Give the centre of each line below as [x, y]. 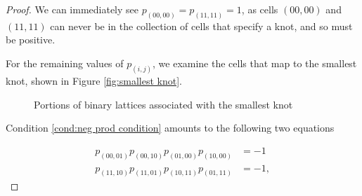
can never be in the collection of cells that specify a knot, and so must [201, 26]
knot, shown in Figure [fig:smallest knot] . [94, 80]
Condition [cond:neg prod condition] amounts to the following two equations [170, 128]
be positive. [31, 40]
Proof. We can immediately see [72, 9]
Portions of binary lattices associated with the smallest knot [163, 104]
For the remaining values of [65, 63]
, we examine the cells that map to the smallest [255, 63]
